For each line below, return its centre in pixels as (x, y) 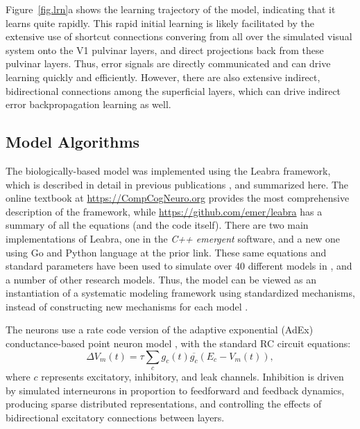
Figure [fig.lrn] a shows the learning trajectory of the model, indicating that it (171, 9)
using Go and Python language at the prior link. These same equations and (166, 252)
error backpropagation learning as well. (88, 104)
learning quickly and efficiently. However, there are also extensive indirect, (163, 77)
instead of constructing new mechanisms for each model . (127, 306)
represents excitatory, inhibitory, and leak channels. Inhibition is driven (192, 377)
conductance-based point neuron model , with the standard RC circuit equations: (178, 343)
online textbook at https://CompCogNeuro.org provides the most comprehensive (178, 198)
